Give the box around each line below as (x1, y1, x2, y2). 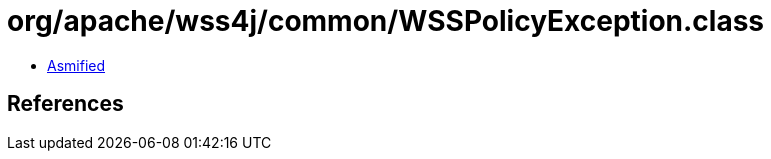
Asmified (47, 56, 106, 74)
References (7, 91, 124, 117)
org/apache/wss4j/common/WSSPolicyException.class (7, 4, 765, 38)
